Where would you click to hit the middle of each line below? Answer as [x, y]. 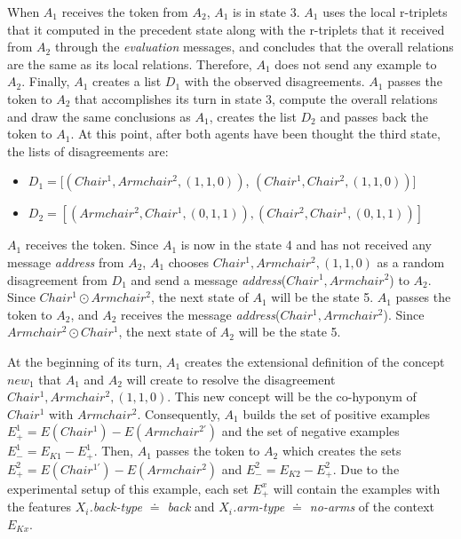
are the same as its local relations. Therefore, [130, 63]
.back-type [115, 507]
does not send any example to [356, 63]
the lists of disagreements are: [88, 151]
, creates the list [253, 116]
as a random [411, 262]
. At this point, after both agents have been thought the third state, [255, 134]
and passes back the [374, 116]
